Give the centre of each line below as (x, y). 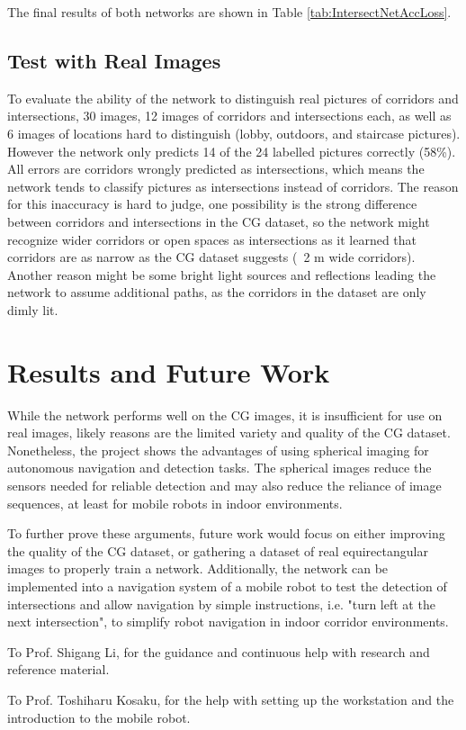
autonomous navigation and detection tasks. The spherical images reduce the (220, 468)
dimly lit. (33, 309)
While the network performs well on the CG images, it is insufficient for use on (225, 415)
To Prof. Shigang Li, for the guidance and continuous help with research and (219, 651)
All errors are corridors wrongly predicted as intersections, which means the (216, 169)
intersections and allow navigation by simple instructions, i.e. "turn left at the (221, 604)
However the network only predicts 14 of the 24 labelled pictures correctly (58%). (232, 151)
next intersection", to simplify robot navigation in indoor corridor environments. (228, 622)
